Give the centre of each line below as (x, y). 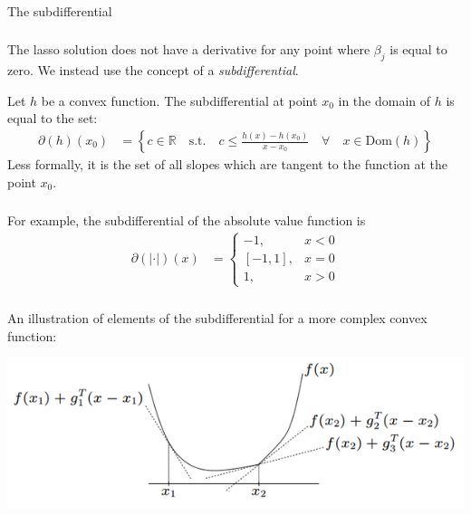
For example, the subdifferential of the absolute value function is (187, 220)
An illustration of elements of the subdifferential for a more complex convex (217, 318)
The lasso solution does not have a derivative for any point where (189, 49)
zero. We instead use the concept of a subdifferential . (153, 70)
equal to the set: (53, 118)
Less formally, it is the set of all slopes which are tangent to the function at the (228, 164)
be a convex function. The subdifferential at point (179, 100)
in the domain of (384, 100)
